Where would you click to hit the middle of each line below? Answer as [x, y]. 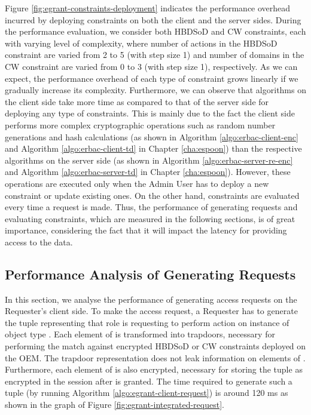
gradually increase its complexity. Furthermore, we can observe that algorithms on [155, 90]
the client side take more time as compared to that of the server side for [137, 101]
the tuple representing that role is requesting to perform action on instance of [147, 322]
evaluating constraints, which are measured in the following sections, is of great [150, 218]
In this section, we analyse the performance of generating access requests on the [151, 299]
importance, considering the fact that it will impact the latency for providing [146, 230]
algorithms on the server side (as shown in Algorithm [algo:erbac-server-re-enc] [149, 160]
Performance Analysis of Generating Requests [150, 274]
